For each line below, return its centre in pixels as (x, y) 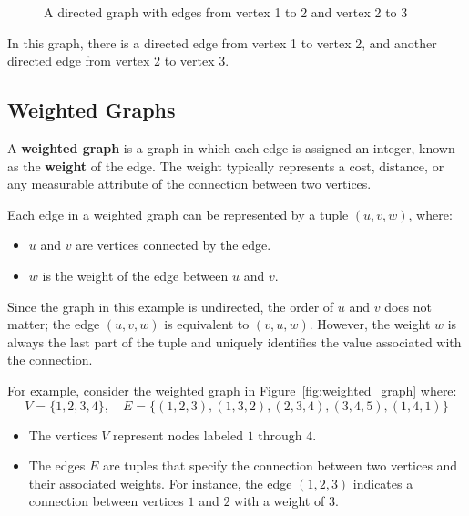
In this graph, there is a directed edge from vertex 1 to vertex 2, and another (222, 42)
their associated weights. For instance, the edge (160, 483)
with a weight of (280, 501)
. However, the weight (370, 324)
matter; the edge (54, 324)
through (280, 434)
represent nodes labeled (178, 434)
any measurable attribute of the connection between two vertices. (189, 184)
